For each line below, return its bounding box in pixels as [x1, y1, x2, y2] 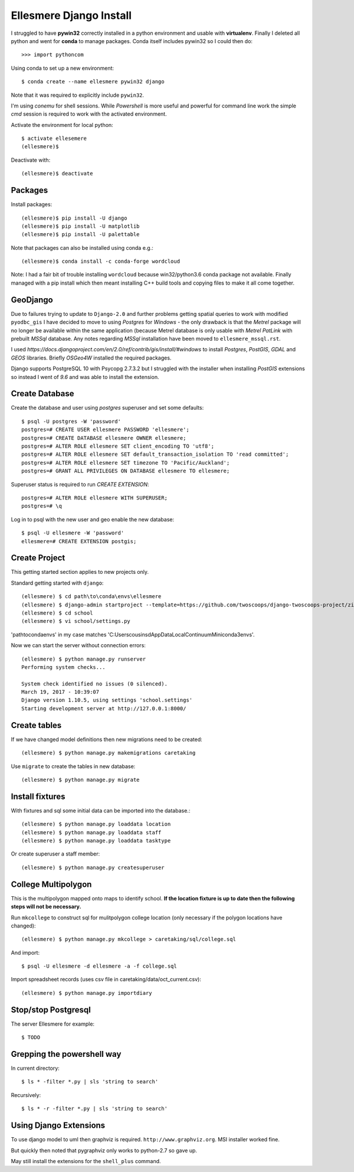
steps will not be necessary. [11, 903, 81, 910]
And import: [11, 949, 40, 956]
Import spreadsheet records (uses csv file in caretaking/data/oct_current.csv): [11, 976, 202, 983]
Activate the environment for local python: [11, 121, 113, 128]
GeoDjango [11, 295, 53, 305]
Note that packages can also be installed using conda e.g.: [11, 244, 153, 251]
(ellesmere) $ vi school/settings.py [21, 618, 131, 625]
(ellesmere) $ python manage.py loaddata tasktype [21, 837, 171, 844]
